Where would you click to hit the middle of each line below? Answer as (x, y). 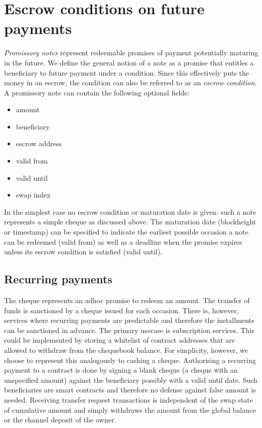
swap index (33, 195)
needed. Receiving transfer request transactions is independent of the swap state (129, 399)
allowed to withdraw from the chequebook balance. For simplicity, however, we (126, 350)
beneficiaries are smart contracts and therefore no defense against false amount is (130, 390)
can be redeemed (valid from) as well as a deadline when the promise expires (123, 241)
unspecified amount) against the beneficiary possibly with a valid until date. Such (131, 380)
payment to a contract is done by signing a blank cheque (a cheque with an (121, 370)
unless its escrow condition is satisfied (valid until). (83, 252)
